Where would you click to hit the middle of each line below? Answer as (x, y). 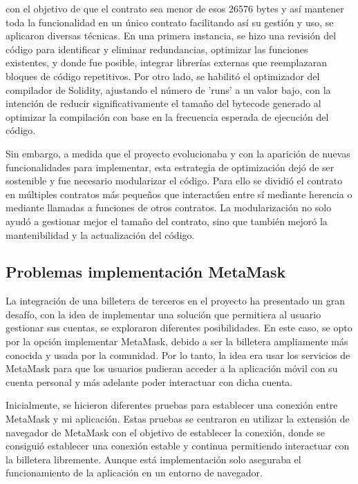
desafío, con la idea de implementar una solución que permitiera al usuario (163, 314)
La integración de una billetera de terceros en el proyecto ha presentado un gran (175, 301)
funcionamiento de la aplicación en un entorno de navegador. (134, 473)
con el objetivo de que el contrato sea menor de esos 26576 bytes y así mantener (175, 8)
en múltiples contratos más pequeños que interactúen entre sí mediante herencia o (179, 194)
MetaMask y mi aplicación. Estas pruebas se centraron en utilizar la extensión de (178, 419)
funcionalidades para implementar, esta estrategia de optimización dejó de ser (170, 167)
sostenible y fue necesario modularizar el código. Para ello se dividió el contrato (174, 181)
